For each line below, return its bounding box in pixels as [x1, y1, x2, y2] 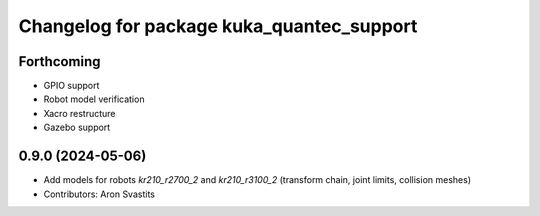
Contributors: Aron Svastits [43, 188, 155, 200]
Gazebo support [43, 121, 111, 134]
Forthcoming [18, 53, 101, 70]
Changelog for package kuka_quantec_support [18, 15, 418, 37]
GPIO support [43, 80, 100, 92]
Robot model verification [43, 93, 145, 105]
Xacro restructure [43, 107, 116, 119]
